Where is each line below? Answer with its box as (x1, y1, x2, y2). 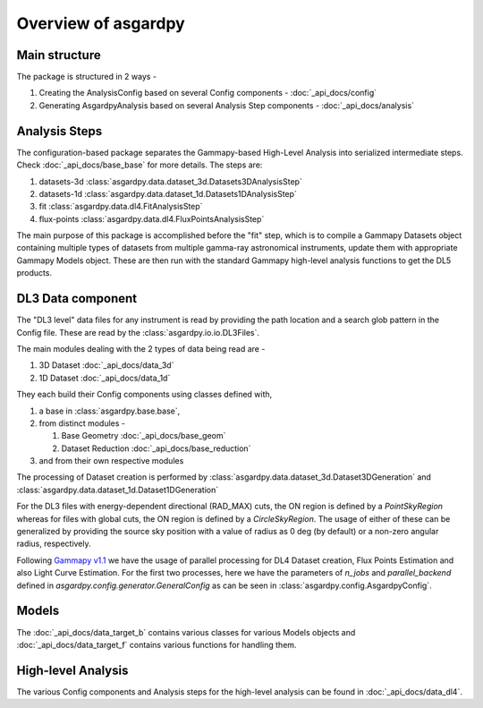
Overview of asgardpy (16, 13, 185, 33)
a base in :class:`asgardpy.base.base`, (38, 405, 181, 416)
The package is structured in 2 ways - (16, 72, 157, 82)
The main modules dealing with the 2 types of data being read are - (16, 343, 266, 354)
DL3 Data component (16, 291, 138, 306)
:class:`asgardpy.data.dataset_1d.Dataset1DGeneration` (16, 484, 219, 495)
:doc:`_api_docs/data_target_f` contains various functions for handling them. (16, 639, 297, 650)
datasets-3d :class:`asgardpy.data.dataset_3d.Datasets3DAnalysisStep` (38, 175, 303, 187)
